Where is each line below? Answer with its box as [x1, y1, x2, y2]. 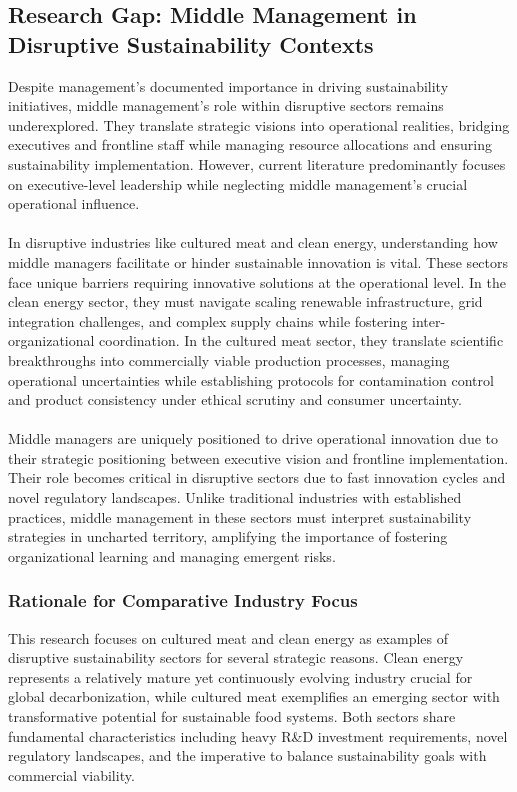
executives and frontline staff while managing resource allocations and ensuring [8, 134, 492, 155]
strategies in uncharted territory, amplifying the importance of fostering [8, 526, 448, 547]
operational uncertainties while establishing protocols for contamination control [8, 369, 494, 390]
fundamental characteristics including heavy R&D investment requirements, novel [8, 725, 508, 746]
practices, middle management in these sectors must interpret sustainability [8, 506, 472, 527]
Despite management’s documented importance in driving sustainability [8, 75, 449, 96]
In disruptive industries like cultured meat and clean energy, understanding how [8, 232, 498, 253]
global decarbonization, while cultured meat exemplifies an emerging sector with [8, 686, 500, 707]
